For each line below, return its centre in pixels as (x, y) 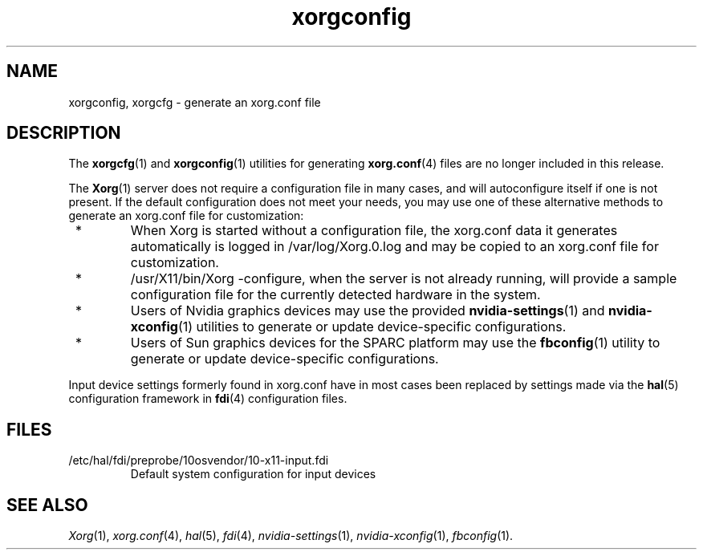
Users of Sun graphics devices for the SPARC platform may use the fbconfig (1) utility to (395, 343)
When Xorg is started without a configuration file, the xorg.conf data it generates (374, 231)
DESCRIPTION (64, 133)
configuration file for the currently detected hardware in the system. (335, 295)
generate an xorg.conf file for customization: (186, 216)
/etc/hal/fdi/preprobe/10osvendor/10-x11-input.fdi (199, 461)
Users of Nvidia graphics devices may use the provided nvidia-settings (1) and (368, 311)
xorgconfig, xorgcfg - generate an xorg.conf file (195, 102)
